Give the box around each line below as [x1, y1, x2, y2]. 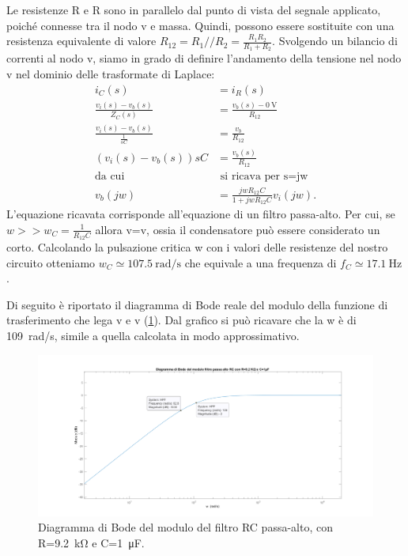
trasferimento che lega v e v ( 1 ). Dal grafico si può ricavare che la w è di [6, 312, 357, 328]
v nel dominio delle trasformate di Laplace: [6, 66, 215, 82]
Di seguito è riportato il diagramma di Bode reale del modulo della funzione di [6, 296, 388, 312]
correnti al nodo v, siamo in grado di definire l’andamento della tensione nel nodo [6, 50, 402, 66]
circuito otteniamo [6, 254, 96, 270]
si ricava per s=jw [220, 170, 308, 182]
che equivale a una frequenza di [184, 254, 337, 270]
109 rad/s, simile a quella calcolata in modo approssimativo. [6, 327, 300, 344]
